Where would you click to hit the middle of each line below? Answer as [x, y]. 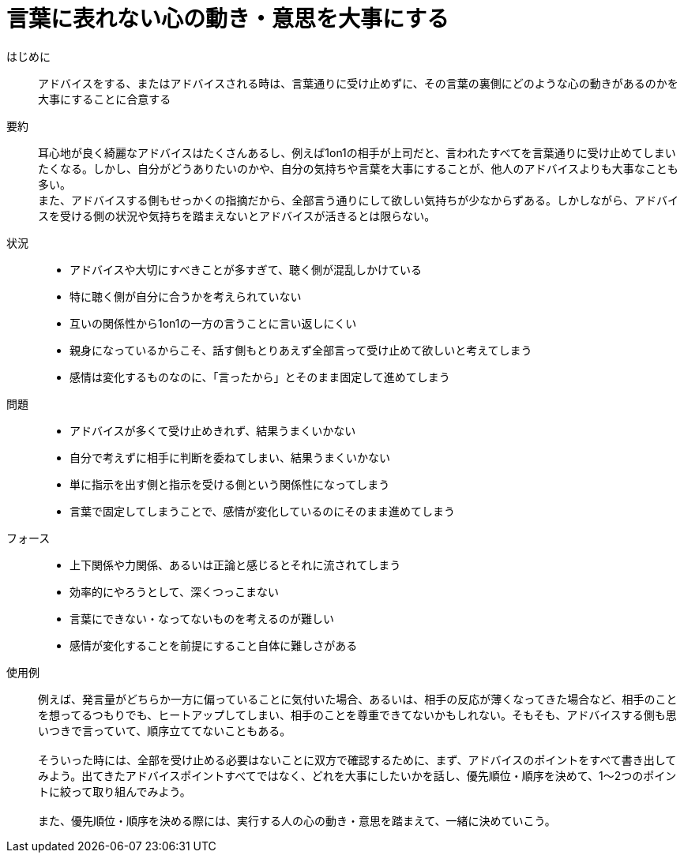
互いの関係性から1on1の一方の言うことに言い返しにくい [213, 323]
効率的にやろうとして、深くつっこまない [174, 591]
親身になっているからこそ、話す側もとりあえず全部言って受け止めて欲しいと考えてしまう [301, 350]
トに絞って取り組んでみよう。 [115, 791]
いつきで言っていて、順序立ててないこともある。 [165, 730]
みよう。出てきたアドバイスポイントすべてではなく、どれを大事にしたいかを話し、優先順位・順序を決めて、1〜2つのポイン [357, 775]
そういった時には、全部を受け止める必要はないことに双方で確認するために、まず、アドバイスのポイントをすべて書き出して [357, 760]
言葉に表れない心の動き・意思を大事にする [228, 19]
